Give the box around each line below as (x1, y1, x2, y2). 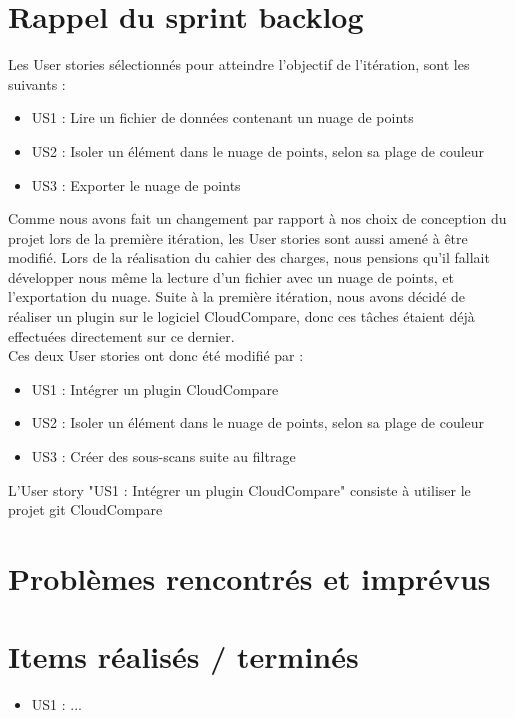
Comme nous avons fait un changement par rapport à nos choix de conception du (8, 208, 507, 229)
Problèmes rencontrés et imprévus (8, 558, 491, 598)
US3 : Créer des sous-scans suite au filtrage (31, 446, 296, 467)
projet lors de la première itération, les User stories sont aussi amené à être (8, 227, 468, 248)
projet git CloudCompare (8, 499, 163, 520)
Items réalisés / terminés (8, 636, 359, 677)
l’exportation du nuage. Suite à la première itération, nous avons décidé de (8, 286, 465, 307)
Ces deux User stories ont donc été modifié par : (8, 345, 304, 366)
